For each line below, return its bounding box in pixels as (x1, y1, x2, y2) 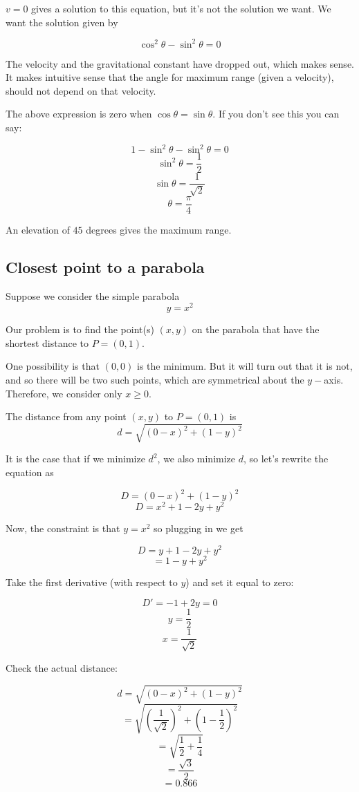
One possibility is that (6, 359, 100, 373)
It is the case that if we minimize (6, 451, 145, 466)
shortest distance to (6, 335, 89, 350)
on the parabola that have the (192, 322, 320, 337)
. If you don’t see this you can (212, 106, 340, 121)
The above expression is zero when (6, 106, 152, 121)
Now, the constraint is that (6, 521, 120, 536)
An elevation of (6, 222, 70, 236)
